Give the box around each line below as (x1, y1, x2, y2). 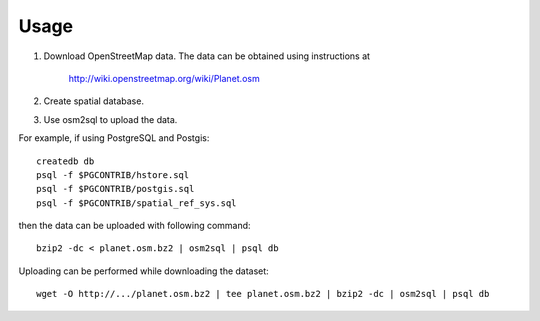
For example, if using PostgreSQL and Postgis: (18, 132, 210, 144)
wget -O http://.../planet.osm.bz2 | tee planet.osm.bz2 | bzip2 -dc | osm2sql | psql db (36, 288, 490, 300)
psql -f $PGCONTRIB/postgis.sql (36, 183, 195, 195)
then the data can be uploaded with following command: (18, 220, 251, 232)
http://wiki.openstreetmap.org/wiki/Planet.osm (68, 72, 260, 84)
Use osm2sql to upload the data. (43, 113, 178, 125)
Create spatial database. (43, 95, 145, 107)
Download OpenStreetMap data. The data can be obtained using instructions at (43, 50, 370, 62)
